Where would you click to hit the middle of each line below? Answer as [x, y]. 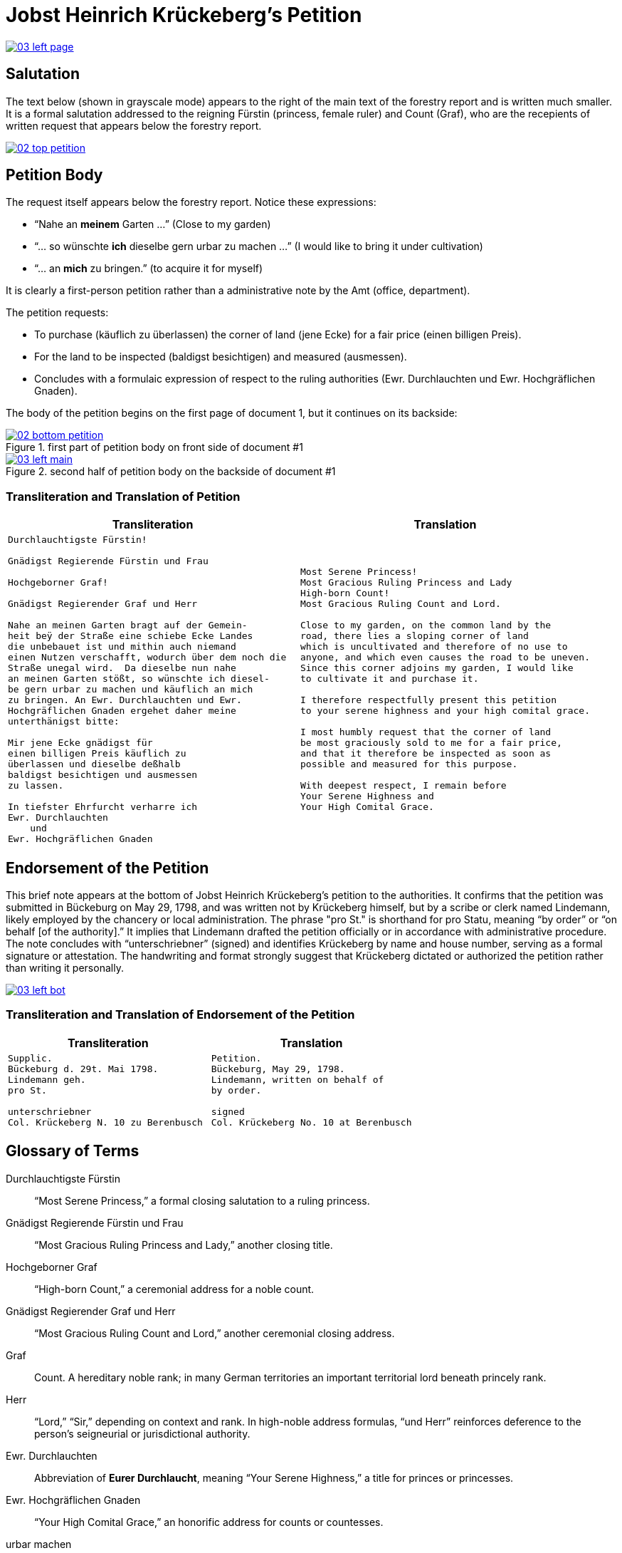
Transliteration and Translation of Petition [123, 496]
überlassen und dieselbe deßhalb [94, 764]
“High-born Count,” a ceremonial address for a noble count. [174, 1289]
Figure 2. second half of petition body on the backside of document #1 [171, 472]
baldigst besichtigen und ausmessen [103, 775]
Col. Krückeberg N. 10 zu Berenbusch [105, 1122]
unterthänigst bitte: [64, 722]
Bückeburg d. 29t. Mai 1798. [83, 1069]
